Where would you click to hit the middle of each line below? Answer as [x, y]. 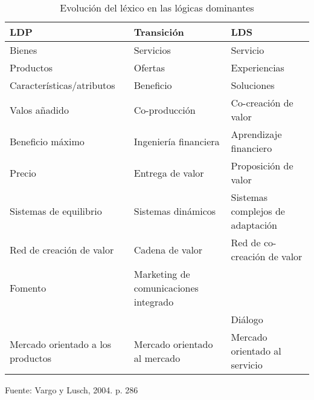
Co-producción [165, 110]
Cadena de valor [168, 249]
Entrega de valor [169, 172]
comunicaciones [166, 288]
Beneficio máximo [47, 141]
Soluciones [253, 85]
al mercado [157, 358]
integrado [154, 302]
